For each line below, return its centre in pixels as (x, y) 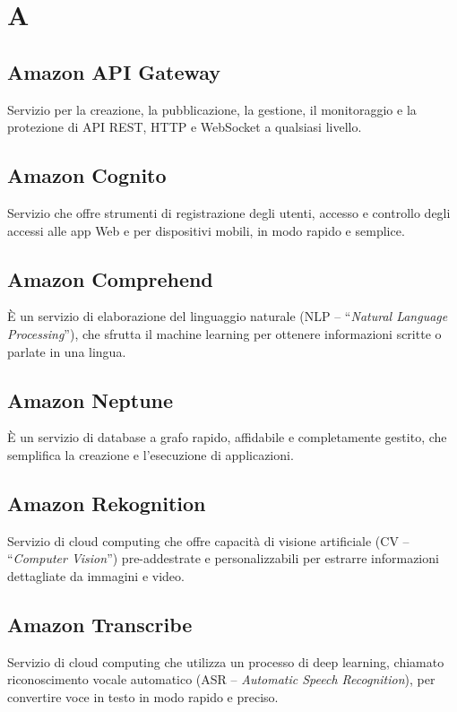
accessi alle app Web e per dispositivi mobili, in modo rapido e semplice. (206, 230)
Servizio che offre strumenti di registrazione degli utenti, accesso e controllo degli (229, 212)
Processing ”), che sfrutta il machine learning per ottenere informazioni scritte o (224, 333)
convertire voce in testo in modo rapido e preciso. (143, 696)
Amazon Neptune (91, 399)
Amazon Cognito (87, 175)
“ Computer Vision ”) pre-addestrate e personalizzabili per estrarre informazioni (223, 558)
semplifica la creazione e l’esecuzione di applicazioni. (151, 454)
